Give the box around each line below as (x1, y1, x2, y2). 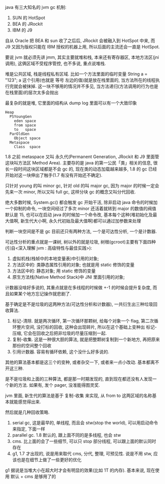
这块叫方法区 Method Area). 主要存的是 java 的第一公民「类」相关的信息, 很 (5, 160, 158, 165)
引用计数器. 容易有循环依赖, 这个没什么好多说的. (12, 349, 109, 355)
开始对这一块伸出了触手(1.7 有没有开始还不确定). (5, 172, 102, 178)
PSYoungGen (9, 114, 32, 119)
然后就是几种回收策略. (5, 409, 50, 415)
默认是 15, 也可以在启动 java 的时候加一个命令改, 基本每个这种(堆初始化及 (5, 212, 153, 217)
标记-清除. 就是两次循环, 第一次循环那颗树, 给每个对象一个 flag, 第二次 (12, 318, 154, 323)
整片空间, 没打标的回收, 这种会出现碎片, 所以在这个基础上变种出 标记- (16, 324, 157, 330)
